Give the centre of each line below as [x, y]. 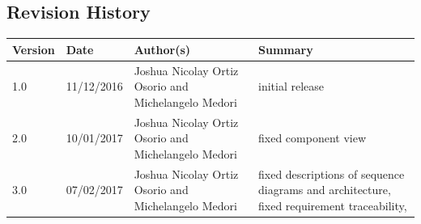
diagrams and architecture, [324, 190]
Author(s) [162, 49]
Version [34, 49]
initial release [291, 86]
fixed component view [312, 138]
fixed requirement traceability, [332, 205]
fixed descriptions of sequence [331, 173]
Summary [285, 49]
